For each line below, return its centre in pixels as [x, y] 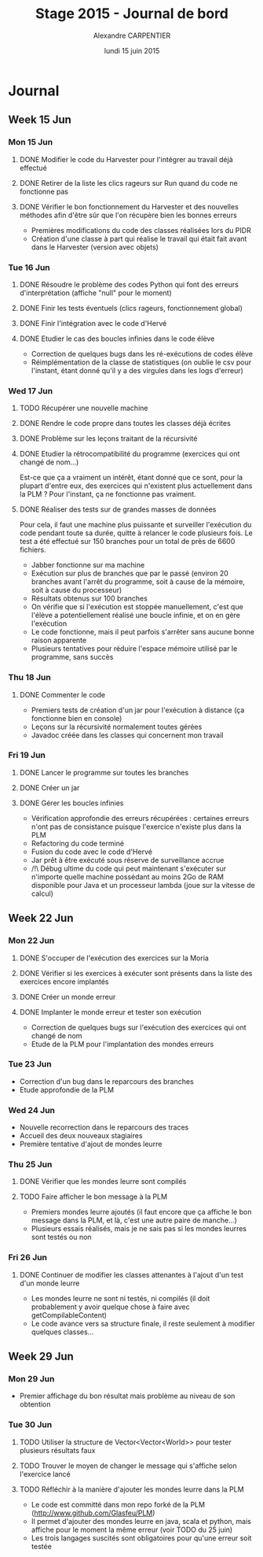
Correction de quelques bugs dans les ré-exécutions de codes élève [142, 353]
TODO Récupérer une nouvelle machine [84, 408]
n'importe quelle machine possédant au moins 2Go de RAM [127, 877]
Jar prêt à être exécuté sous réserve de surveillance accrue [128, 860]
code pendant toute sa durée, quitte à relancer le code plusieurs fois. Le [136, 533]
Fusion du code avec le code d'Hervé [92, 852]
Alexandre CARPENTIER [132, 35]
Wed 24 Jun [32, 1110]
